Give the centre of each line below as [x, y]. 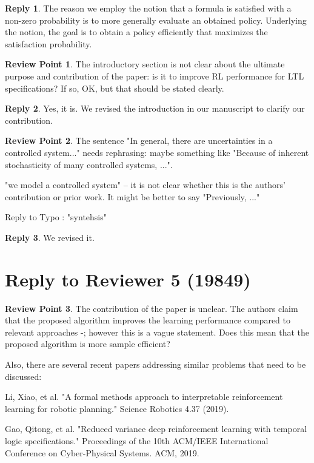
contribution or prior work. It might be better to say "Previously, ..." [132, 196]
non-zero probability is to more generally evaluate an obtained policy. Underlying [156, 20]
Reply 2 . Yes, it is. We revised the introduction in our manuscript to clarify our [155, 108]
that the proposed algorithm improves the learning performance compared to [148, 320]
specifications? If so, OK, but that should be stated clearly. [115, 88]
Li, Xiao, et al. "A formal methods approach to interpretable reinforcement [144, 397]
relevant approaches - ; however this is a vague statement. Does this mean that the [157, 332]
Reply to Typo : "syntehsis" [56, 217]
